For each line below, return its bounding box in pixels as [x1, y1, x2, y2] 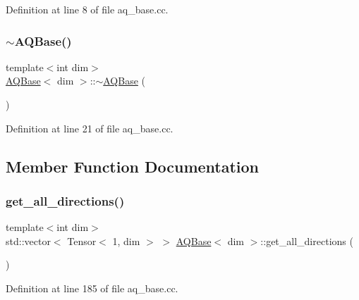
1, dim [112, 233, 140, 248]
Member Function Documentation [6, 155, 260, 177]
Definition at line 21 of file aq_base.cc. [6, 120, 174, 135]
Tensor [67, 233, 97, 248]
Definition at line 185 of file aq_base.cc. [6, 280, 178, 295]
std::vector [6, 233, 51, 248]
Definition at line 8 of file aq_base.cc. [6, 2, 169, 16]
